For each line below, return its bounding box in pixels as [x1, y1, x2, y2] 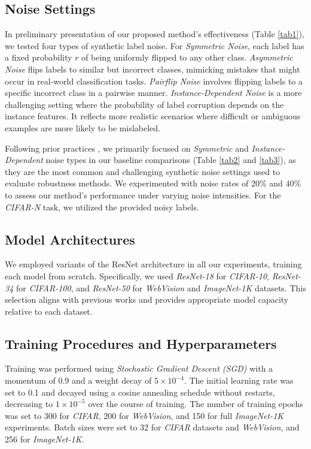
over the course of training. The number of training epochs [88, 397, 303, 410]
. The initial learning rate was [184, 374, 294, 387]
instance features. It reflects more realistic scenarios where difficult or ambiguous [5, 110, 301, 122]
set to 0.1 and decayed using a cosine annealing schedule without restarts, [5, 385, 275, 398]
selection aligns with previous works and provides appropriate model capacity [5, 293, 289, 306]
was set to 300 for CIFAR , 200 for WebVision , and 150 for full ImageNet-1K [5, 409, 284, 421]
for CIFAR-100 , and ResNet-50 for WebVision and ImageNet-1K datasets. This [16, 281, 306, 294]
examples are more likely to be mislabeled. [5, 121, 160, 134]
